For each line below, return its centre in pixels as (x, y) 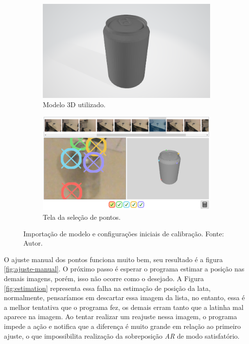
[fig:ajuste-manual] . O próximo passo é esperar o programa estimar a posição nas (124, 269)
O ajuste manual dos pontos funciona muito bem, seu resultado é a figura (114, 259)
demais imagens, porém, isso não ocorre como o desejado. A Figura (104, 278)
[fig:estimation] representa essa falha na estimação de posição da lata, (107, 288)
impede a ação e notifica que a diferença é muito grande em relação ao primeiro (123, 326)
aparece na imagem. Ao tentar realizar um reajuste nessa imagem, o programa (121, 316)
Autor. (33, 243)
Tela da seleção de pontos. (82, 217)
